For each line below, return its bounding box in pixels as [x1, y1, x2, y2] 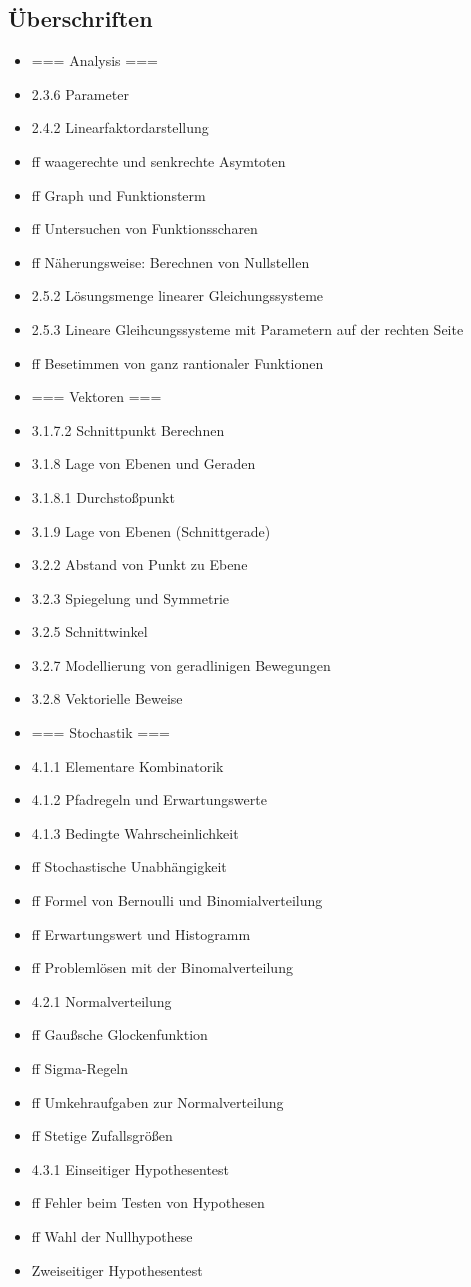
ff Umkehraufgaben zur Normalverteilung [31, 1091, 284, 1112]
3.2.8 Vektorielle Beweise [31, 688, 183, 709]
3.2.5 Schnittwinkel [31, 621, 148, 642]
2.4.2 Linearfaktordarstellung [31, 117, 209, 138]
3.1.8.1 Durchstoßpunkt [31, 486, 175, 507]
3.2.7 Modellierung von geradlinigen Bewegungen [31, 654, 331, 675]
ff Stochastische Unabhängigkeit [31, 856, 227, 877]
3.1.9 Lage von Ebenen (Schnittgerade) [31, 520, 271, 541]
